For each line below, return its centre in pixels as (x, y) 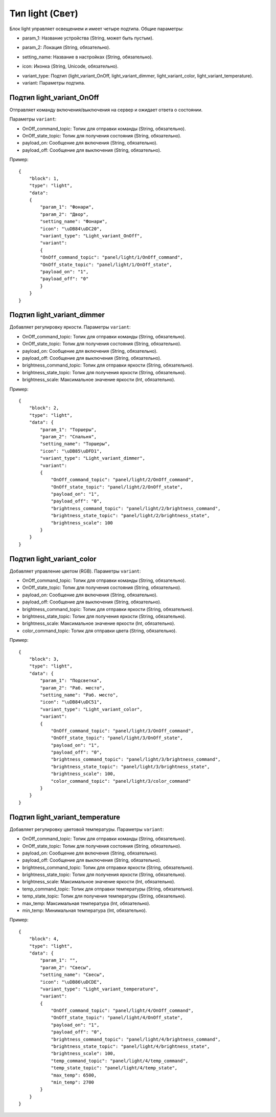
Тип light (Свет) (44, 13)
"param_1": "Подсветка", (71, 681)
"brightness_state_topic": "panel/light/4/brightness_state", (130, 1047)
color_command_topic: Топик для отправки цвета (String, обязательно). (100, 631)
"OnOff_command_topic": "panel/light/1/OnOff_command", (112, 257)
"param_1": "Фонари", (67, 207)
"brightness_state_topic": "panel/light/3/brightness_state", (130, 767)
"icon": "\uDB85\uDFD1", (71, 451)
